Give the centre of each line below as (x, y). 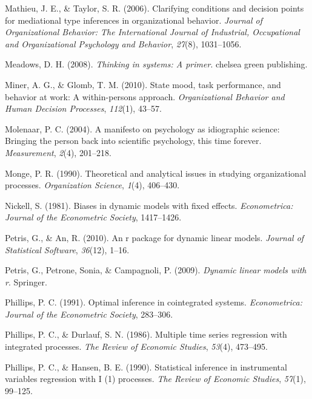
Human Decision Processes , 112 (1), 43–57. (83, 108)
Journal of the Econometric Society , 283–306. (89, 314)
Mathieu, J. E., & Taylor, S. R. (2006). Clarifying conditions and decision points (154, 8)
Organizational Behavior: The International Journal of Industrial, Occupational (152, 32)
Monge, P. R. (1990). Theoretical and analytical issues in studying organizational (156, 173)
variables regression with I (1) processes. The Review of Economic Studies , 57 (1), (155, 379)
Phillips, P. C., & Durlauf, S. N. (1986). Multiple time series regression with (146, 334)
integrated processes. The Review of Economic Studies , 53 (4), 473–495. (136, 346)
